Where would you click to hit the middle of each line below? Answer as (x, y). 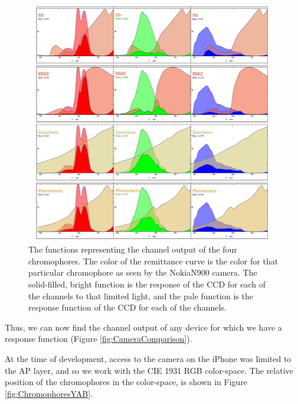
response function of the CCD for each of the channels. (127, 307)
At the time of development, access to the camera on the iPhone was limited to (148, 358)
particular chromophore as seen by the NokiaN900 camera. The (143, 272)
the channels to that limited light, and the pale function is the (141, 295)
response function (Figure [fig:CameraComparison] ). (99, 339)
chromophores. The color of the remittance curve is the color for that (153, 261)
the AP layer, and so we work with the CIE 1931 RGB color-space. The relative (149, 370)
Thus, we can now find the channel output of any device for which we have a (143, 327)
